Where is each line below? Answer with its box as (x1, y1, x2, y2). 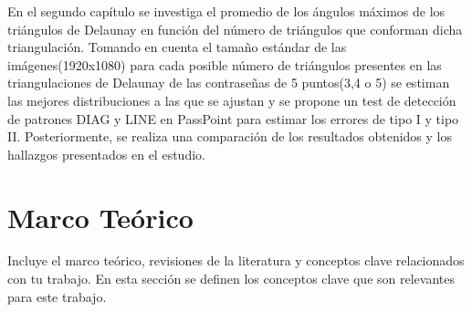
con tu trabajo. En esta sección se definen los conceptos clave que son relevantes (7, 269, 455, 288)
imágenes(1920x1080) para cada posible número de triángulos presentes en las (7, 55, 442, 74)
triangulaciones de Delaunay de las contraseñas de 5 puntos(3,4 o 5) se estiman (7, 73, 450, 92)
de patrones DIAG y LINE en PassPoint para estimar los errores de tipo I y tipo (7, 109, 459, 128)
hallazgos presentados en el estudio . (7, 144, 205, 163)
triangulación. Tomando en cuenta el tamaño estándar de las (7, 37, 347, 57)
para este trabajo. (7, 286, 107, 306)
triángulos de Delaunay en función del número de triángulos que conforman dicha (7, 19, 463, 38)
